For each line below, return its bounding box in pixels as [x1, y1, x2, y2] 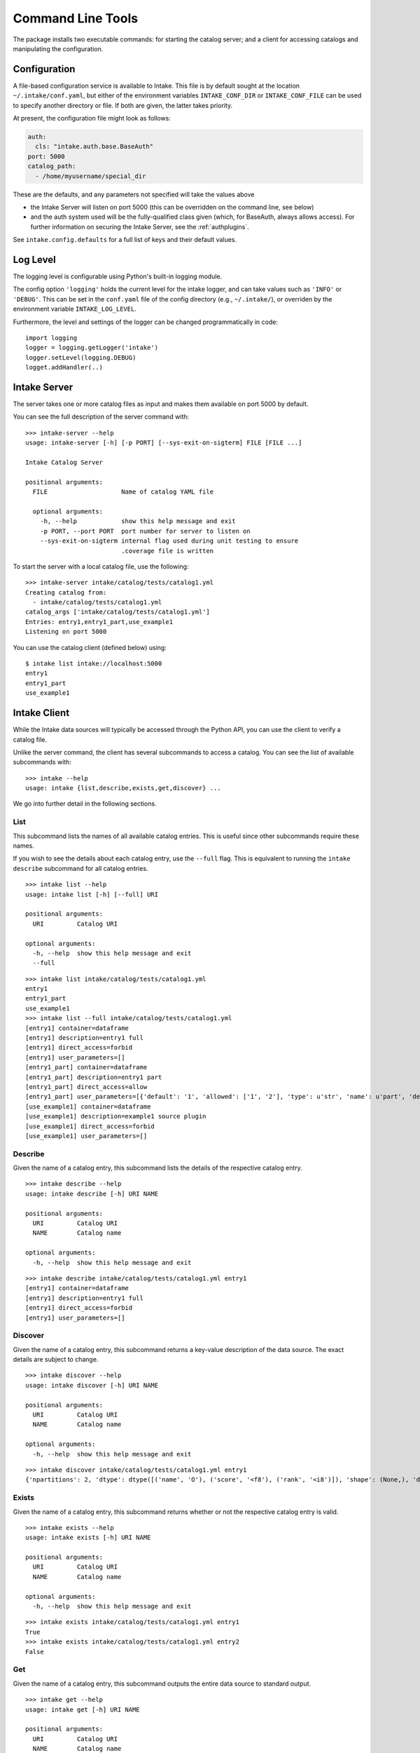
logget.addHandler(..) [25, 363, 104, 372]
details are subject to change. [13, 1355, 99, 1364]
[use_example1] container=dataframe [25, 1102, 151, 1111]
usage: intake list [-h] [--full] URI [25, 891, 159, 898]
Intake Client [13, 707, 70, 719]
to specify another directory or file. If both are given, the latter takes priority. [13, 101, 233, 109]
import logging [25, 334, 78, 341]
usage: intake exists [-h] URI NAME [25, 1534, 151, 1542]
